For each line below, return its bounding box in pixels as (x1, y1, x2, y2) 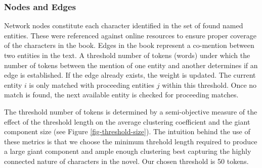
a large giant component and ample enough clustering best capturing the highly (4, 146, 251, 156)
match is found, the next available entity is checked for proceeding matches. (4, 89, 239, 100)
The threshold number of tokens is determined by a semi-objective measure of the (4, 106, 257, 117)
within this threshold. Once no (162, 79, 257, 90)
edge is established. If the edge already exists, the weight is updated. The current (4, 70, 256, 80)
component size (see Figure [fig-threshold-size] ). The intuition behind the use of (4, 126, 250, 137)
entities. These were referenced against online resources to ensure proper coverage (4, 30, 256, 40)
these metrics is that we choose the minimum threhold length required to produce (4, 136, 257, 146)
